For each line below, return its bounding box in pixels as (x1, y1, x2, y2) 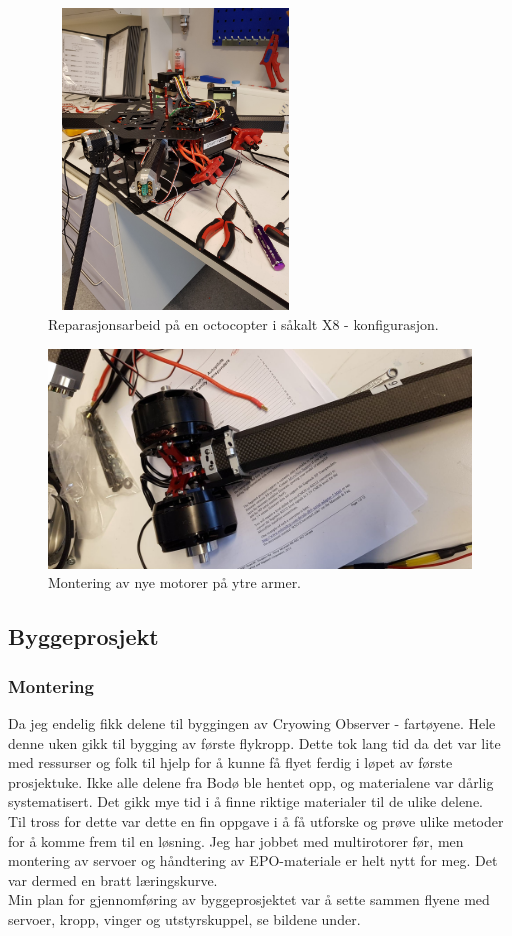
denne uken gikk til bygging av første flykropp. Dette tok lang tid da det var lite (8, 732, 501, 753)
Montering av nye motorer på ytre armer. (48, 572, 302, 593)
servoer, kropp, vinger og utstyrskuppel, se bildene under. (8, 908, 361, 929)
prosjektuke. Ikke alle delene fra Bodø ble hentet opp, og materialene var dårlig (8, 771, 494, 792)
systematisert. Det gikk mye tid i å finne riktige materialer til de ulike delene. (8, 791, 483, 812)
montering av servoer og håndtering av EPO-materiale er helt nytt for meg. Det (8, 850, 498, 871)
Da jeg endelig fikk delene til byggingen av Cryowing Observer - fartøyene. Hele (8, 713, 496, 734)
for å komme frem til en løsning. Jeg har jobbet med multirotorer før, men (8, 830, 464, 851)
